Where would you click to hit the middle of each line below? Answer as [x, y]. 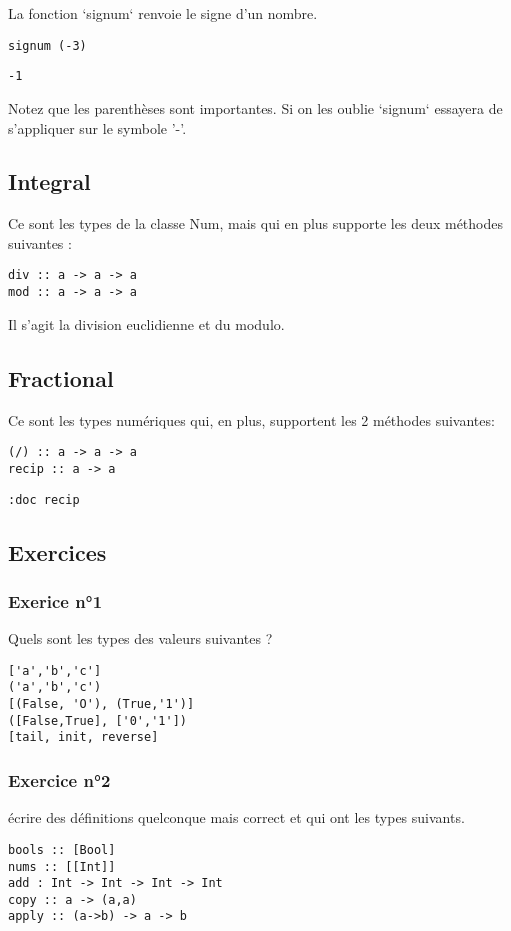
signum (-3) [47, 45]
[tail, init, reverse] [83, 737]
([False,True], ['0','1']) [97, 720]
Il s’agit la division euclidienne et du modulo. [146, 323]
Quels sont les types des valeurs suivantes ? [140, 638]
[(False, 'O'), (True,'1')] [101, 704]
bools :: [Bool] [62, 849]
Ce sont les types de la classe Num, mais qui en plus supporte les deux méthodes [256, 223]
